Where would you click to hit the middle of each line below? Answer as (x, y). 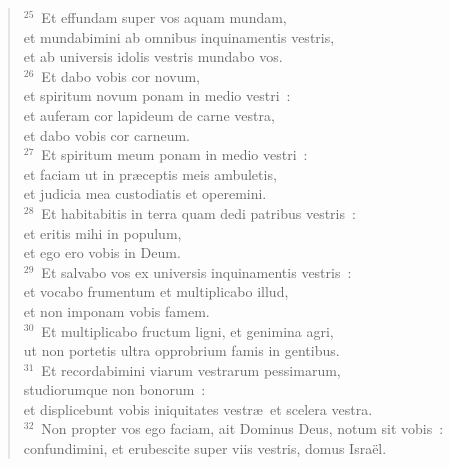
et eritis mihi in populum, (102, 232)
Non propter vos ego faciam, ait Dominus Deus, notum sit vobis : (242, 428)
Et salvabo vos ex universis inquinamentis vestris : (196, 271)
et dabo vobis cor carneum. (107, 134)
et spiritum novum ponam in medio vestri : (157, 95)
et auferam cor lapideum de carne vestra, (149, 114)
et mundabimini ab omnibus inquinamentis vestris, (179, 36)
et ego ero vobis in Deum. (102, 252)
